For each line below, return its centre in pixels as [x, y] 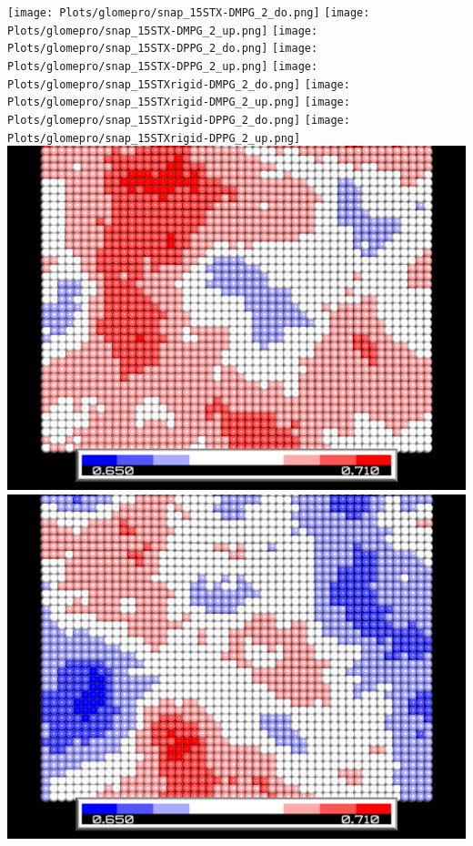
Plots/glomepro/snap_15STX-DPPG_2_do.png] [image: [163, 49]
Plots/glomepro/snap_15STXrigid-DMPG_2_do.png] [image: [179, 84]
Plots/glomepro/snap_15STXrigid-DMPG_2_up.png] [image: [179, 102]
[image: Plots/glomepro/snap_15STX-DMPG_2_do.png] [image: [189, 13]
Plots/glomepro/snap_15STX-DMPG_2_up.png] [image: [163, 31]
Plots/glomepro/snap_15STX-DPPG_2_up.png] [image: [163, 66]
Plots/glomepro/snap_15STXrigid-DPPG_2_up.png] [154, 138]
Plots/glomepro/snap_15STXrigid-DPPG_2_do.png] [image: [179, 120]
